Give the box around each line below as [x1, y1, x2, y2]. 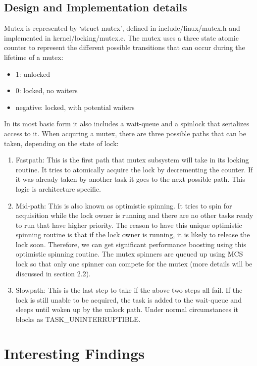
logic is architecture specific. [15, 183, 101, 194]
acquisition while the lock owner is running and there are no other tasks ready [15, 210, 254, 220]
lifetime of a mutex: [4, 52, 63, 62]
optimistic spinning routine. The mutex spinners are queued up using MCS [15, 249, 243, 259]
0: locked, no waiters [15, 85, 78, 96]
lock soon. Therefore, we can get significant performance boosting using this [15, 239, 247, 249]
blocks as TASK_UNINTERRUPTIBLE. [15, 314, 141, 324]
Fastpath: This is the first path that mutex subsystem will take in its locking [15, 155, 249, 165]
